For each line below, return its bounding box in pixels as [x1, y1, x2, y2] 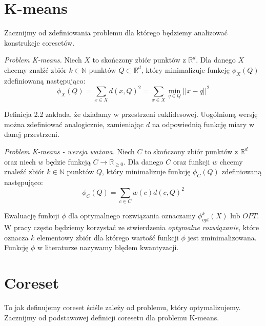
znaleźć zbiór [4, 166, 45, 177]
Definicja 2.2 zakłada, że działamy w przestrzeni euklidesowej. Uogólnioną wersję [4, 109, 258, 119]
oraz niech [4, 156, 36, 167]
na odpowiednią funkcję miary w [152, 118, 254, 129]
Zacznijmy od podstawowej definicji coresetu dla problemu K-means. [4, 312, 219, 322]
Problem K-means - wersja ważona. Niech [4, 146, 135, 156]
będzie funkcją [46, 156, 91, 167]
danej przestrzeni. [4, 129, 59, 139]
